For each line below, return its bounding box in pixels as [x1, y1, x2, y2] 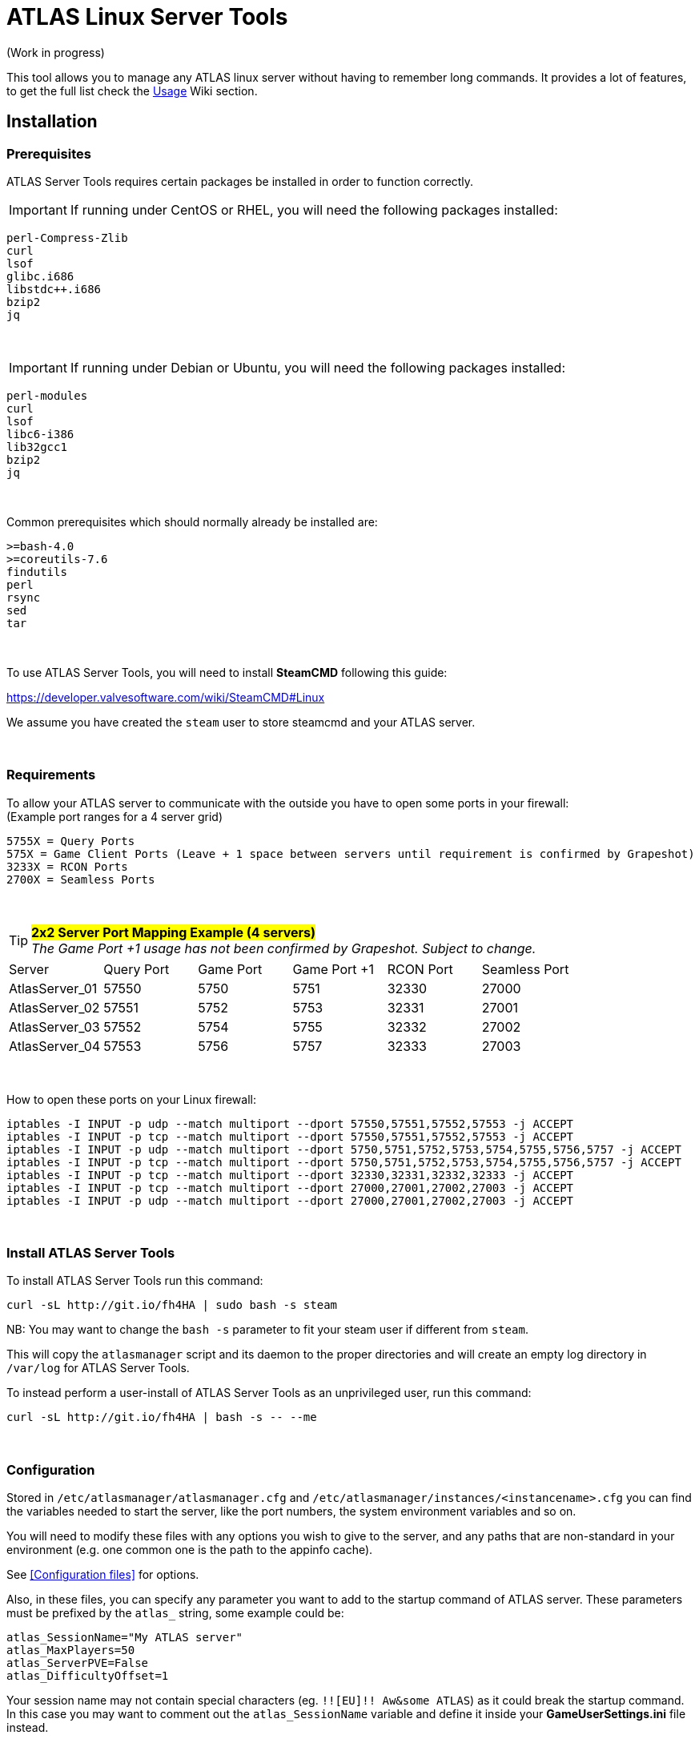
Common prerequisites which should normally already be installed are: [6, 514, 378, 529]
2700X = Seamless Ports [6, 872, 155, 886]
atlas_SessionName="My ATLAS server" [6, 1631, 243, 1644]
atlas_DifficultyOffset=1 [6, 1669, 169, 1683]
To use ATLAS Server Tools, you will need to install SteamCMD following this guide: [6, 665, 448, 679]
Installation [6, 111, 98, 132]
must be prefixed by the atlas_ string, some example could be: [6, 1606, 344, 1620]
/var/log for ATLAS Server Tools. [6, 1361, 190, 1375]
